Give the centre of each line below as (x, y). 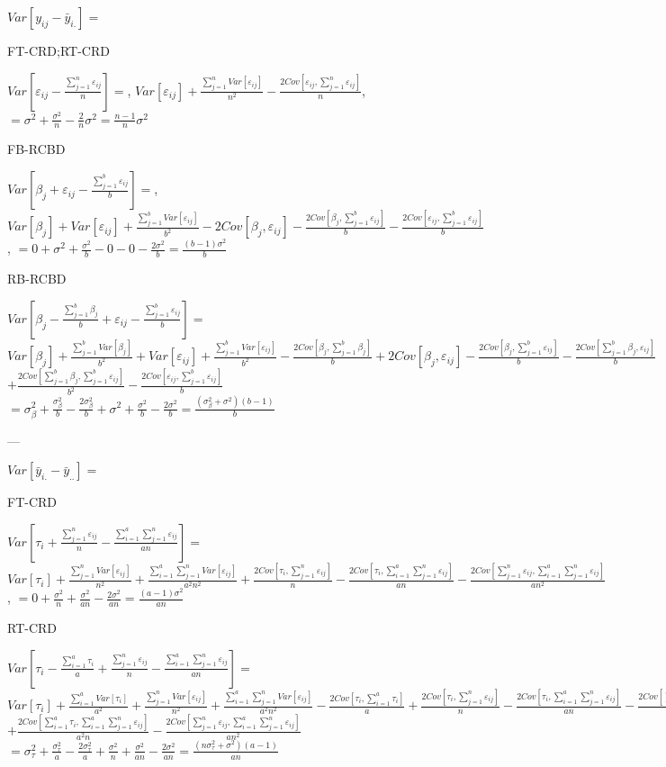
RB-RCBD (37, 279)
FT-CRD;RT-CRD (58, 50)
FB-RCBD (36, 149)
